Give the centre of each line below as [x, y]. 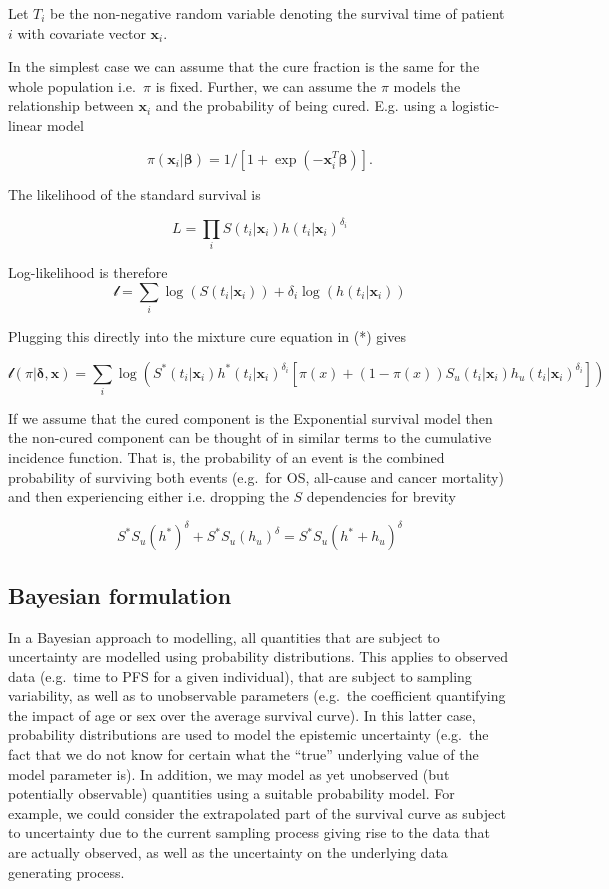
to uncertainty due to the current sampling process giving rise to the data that [249, 832]
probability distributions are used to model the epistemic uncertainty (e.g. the [248, 734]
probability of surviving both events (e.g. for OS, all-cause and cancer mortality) [256, 476]
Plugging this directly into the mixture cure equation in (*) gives [207, 335]
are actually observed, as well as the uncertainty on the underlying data [228, 852]
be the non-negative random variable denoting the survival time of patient [277, 13]
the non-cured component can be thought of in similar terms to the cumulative [250, 437]
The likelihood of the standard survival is [134, 193]
